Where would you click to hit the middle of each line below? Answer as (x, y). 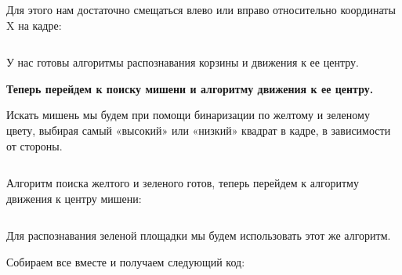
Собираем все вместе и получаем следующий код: (126, 261)
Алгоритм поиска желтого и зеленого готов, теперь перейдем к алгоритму (183, 183)
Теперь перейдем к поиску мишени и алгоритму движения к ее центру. (190, 88)
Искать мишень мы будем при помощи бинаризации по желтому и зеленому (188, 115)
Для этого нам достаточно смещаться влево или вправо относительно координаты (201, 9)
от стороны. (34, 145)
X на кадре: (34, 25)
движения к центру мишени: (74, 198)
